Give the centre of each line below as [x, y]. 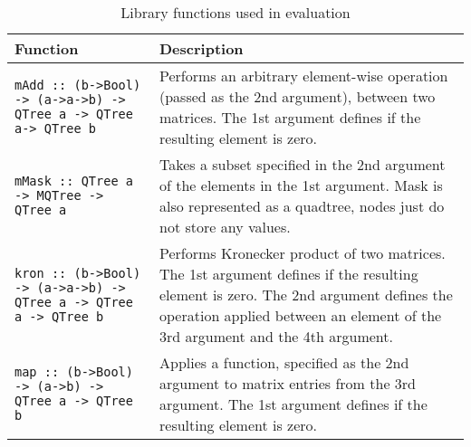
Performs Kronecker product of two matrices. [303, 253]
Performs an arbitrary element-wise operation [304, 76]
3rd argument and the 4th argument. [276, 336]
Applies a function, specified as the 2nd [284, 362]
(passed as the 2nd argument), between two [298, 96]
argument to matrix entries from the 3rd [288, 383]
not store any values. [225, 227]
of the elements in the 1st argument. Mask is [301, 185]
